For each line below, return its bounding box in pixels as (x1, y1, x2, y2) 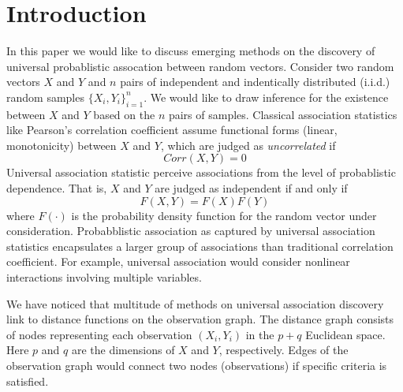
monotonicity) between (6, 136, 117, 153)
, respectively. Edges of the (218, 342, 349, 358)
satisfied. (6, 372, 49, 389)
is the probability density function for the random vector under (71, 207, 377, 223)
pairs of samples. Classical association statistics (168, 106, 397, 122)
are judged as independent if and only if (155, 180, 348, 196)
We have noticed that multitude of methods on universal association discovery (6, 295, 384, 312)
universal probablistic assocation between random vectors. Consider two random (6, 58, 394, 74)
